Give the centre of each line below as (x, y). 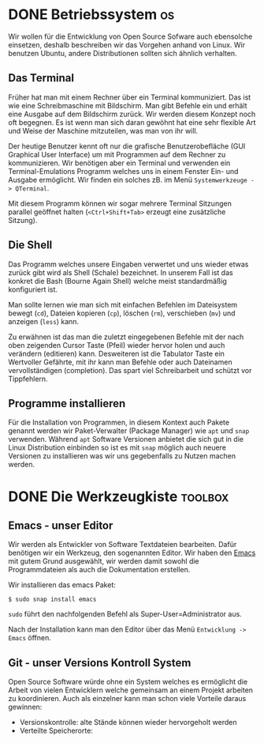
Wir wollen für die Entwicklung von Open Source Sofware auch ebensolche (130, 36)
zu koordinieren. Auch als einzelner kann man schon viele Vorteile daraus (127, 699)
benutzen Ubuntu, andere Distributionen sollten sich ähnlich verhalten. (123, 53)
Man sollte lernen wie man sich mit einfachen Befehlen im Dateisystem (123, 304)
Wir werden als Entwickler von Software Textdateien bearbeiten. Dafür (123, 545)
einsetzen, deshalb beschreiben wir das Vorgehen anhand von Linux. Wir (127, 44)
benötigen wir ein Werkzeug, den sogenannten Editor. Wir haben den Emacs (132, 553)
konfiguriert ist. (33, 289)
